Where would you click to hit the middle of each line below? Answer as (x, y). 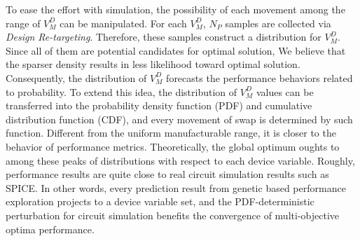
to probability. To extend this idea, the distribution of (122, 91)
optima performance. (50, 229)
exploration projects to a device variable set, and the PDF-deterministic (160, 201)
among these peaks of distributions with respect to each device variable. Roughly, (180, 160)
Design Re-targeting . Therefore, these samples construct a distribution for (164, 37)
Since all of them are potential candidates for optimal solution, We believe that (176, 50)
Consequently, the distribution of (76, 77)
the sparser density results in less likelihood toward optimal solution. (153, 64)
